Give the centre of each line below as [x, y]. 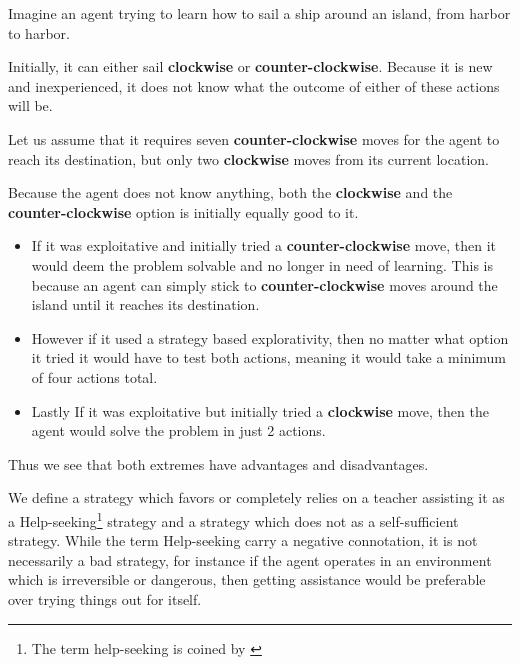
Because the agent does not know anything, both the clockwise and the [230, 192]
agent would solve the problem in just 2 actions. [178, 430]
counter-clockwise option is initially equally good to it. [183, 211]
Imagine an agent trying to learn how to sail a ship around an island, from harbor [259, 13]
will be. [30, 105]
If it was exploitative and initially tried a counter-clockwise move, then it [264, 245]
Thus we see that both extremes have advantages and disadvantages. [218, 463]
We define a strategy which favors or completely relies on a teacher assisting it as [256, 497]
